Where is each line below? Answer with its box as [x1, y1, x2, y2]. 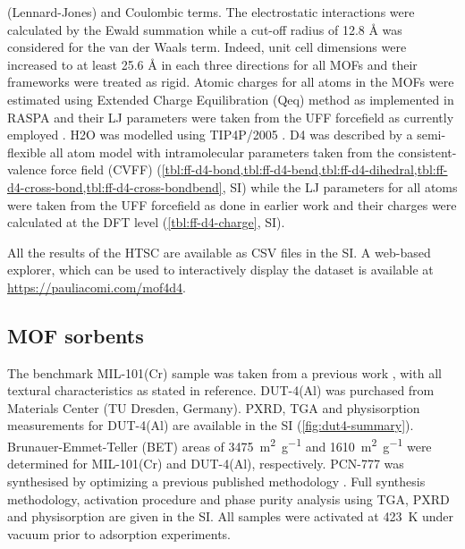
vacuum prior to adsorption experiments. [7, 524, 231, 543]
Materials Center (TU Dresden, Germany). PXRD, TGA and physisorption [7, 398, 420, 417]
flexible [7, 142, 46, 161]
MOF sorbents [7, 321, 144, 349]
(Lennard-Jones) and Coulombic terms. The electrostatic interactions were [7, 3, 415, 21]
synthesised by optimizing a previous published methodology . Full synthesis [7, 471, 426, 490]
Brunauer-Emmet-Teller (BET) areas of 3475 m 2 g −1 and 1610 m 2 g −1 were [7, 435, 432, 455]
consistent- [398, 142, 457, 161]
